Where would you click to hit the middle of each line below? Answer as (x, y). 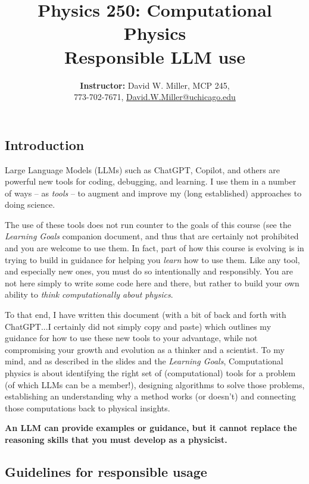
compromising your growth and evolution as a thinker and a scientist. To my (145, 349)
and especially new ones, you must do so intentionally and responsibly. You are (149, 271)
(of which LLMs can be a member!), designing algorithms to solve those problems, (155, 384)
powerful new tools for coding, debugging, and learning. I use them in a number (151, 181)
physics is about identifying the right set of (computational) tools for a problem (150, 373)
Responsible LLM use (155, 56)
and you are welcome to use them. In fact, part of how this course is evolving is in (154, 248)
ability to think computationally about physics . (89, 294)
